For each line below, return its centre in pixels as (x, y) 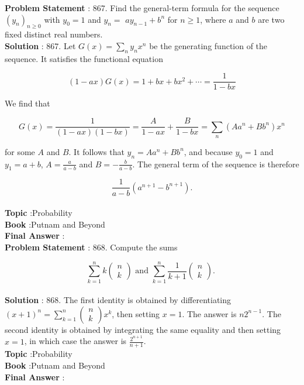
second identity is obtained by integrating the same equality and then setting (143, 329)
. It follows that (96, 151)
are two (271, 19)
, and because (208, 151)
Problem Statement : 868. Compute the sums (91, 247)
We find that (27, 103)
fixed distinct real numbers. (54, 34)
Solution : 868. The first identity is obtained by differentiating (118, 300)
